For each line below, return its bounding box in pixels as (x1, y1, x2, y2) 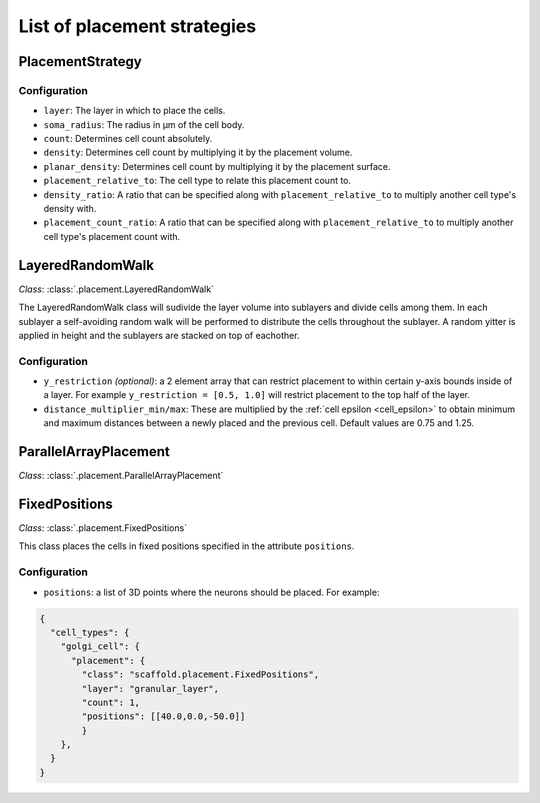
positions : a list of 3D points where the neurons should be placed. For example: (43, 586, 380, 598)
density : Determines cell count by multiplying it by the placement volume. (43, 146, 353, 159)
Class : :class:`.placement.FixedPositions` (18, 522, 188, 534)
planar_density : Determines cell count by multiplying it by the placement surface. (43, 160, 391, 172)
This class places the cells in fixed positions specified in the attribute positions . (18, 540, 355, 552)
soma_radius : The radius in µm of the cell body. (43, 118, 245, 130)
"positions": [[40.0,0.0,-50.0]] (81, 711, 246, 722)
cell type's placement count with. (43, 230, 181, 242)
